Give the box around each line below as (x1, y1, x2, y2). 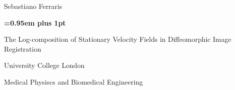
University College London (4, 60, 85, 70)
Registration (4, 43, 41, 54)
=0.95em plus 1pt (4, 17, 66, 28)
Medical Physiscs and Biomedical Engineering (4, 76, 143, 87)
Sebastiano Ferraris (4, 1, 62, 11)
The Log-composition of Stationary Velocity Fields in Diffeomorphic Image (4, 34, 232, 44)
